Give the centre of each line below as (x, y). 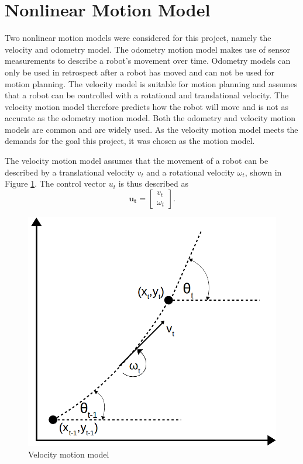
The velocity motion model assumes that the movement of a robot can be (137, 161)
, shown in (263, 172)
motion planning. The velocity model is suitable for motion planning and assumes (151, 83)
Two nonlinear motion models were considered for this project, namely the (138, 38)
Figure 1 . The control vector (55, 183)
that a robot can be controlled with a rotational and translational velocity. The (147, 95)
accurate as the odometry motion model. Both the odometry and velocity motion (150, 118)
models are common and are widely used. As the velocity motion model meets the (151, 129)
